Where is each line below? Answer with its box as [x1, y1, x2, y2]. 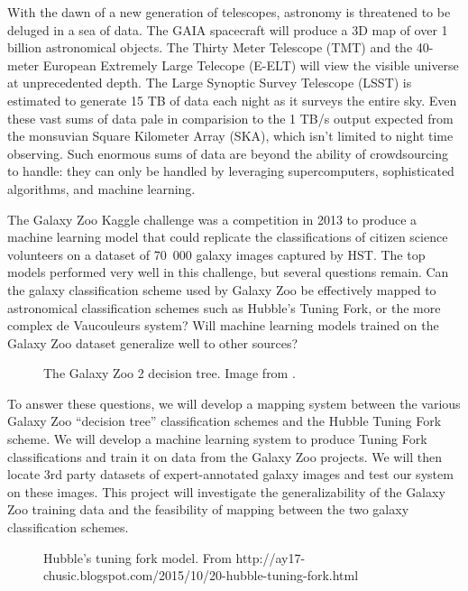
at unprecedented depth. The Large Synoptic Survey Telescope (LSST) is [7, 73, 412, 92]
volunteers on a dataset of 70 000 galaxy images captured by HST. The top [7, 245, 426, 263]
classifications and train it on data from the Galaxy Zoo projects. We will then [7, 447, 442, 466]
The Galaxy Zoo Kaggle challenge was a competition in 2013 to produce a [7, 209, 418, 228]
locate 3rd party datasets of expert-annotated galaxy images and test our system [7, 465, 454, 484]
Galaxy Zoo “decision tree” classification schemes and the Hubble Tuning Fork [7, 411, 442, 430]
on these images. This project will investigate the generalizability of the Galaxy [7, 482, 445, 501]
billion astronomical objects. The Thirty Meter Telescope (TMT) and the [7, 38, 413, 57]
